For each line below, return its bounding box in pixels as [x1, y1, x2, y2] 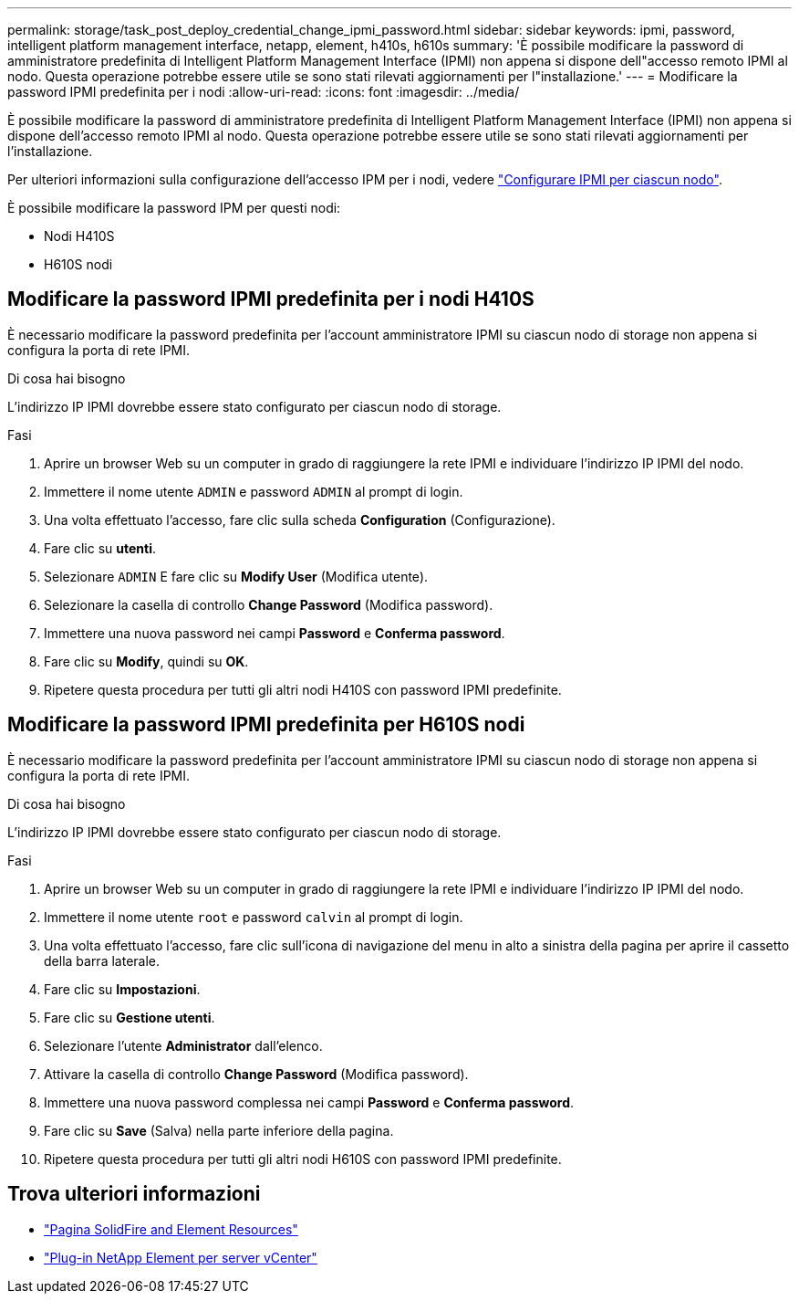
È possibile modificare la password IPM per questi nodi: [7, 200, 341, 215]
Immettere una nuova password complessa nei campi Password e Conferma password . [44, 1094, 574, 1110]
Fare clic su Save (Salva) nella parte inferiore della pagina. [44, 1122, 394, 1138]
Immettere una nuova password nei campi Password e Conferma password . [44, 624, 505, 641]
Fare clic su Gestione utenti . [44, 1009, 215, 1025]
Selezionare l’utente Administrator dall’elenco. [44, 1037, 323, 1054]
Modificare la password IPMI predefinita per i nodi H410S [7, 288, 534, 311]
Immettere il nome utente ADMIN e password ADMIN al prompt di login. [44, 483, 463, 499]
